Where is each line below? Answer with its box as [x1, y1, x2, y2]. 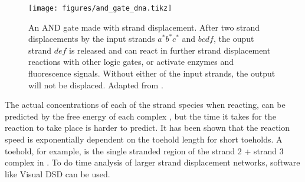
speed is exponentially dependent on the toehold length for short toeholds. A [5, 133, 283, 145]
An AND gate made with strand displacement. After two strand [28, 21, 260, 33]
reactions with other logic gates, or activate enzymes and [28, 55, 234, 68]
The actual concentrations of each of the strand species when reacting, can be [5, 98, 286, 111]
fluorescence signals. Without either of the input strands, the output [28, 67, 276, 80]
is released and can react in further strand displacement [69, 44, 271, 56]
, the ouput [213, 32, 254, 45]
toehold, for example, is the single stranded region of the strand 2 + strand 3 [5, 144, 284, 157]
